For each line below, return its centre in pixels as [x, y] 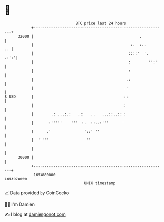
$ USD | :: [67, 97]
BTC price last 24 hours [101, 23]
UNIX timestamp [100, 183]
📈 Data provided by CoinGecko [37, 193]
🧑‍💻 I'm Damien [20, 204]
